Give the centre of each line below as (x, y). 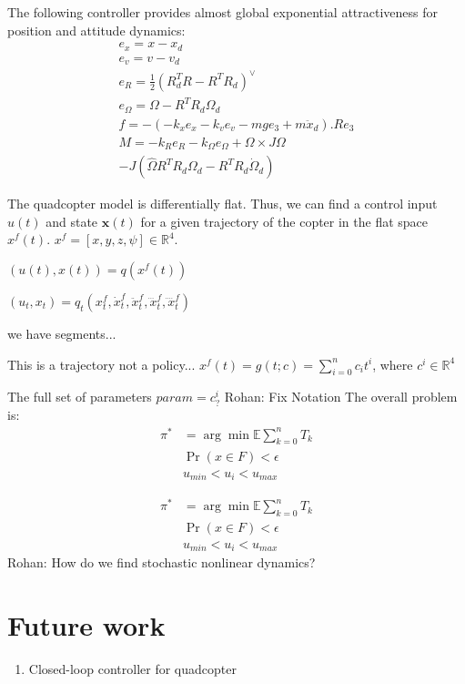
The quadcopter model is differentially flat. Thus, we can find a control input (222, 204)
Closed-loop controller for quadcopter (132, 669)
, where (393, 364)
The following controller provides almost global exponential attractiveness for (223, 12)
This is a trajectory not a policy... (101, 364)
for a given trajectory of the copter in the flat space (284, 221)
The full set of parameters (80, 397)
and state (72, 221)
